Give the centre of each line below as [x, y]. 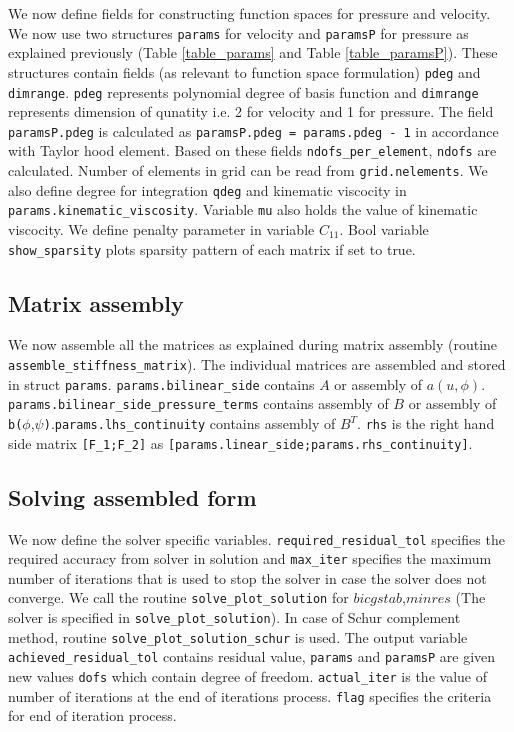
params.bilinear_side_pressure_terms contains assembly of [198, 403]
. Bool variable [384, 229]
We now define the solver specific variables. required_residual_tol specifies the [256, 538]
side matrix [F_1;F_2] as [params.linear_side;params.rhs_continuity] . [240, 442]
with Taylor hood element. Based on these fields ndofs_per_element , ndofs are [252, 150]
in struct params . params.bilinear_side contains [161, 383]
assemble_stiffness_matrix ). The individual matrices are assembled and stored [257, 364]
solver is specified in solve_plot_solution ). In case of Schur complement [234, 617]
